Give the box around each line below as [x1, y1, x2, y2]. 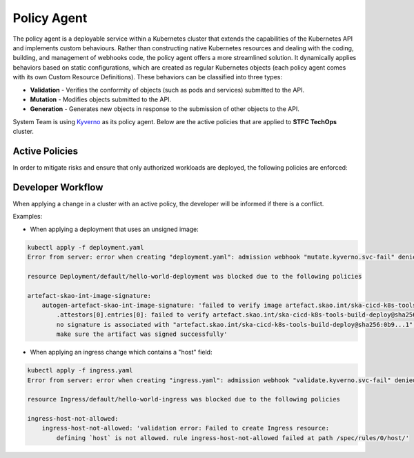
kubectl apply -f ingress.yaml [27, 366, 134, 375]
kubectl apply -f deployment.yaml [27, 243, 144, 251]
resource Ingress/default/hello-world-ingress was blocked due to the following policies [27, 395, 341, 404]
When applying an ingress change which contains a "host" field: [30, 348, 213, 357]
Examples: [12, 212, 43, 221]
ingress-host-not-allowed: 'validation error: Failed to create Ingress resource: [41, 424, 330, 432]
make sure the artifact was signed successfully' [56, 330, 228, 338]
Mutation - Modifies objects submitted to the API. [30, 95, 172, 103]
